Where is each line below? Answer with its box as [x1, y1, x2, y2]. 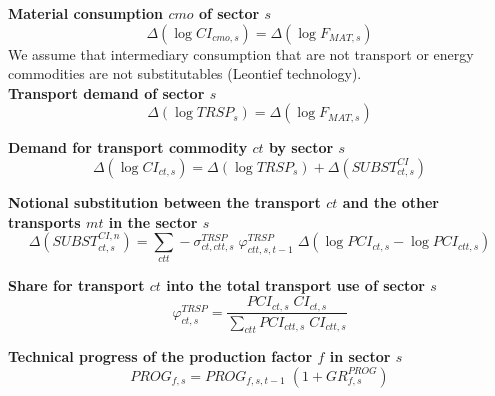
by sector [269, 137, 334, 158]
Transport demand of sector [8, 82, 205, 103]
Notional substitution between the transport [8, 191, 321, 212]
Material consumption [8, 3, 164, 23]
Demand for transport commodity [8, 137, 248, 158]
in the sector [108, 211, 198, 232]
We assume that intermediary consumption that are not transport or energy [8, 43, 474, 64]
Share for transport [8, 275, 145, 296]
